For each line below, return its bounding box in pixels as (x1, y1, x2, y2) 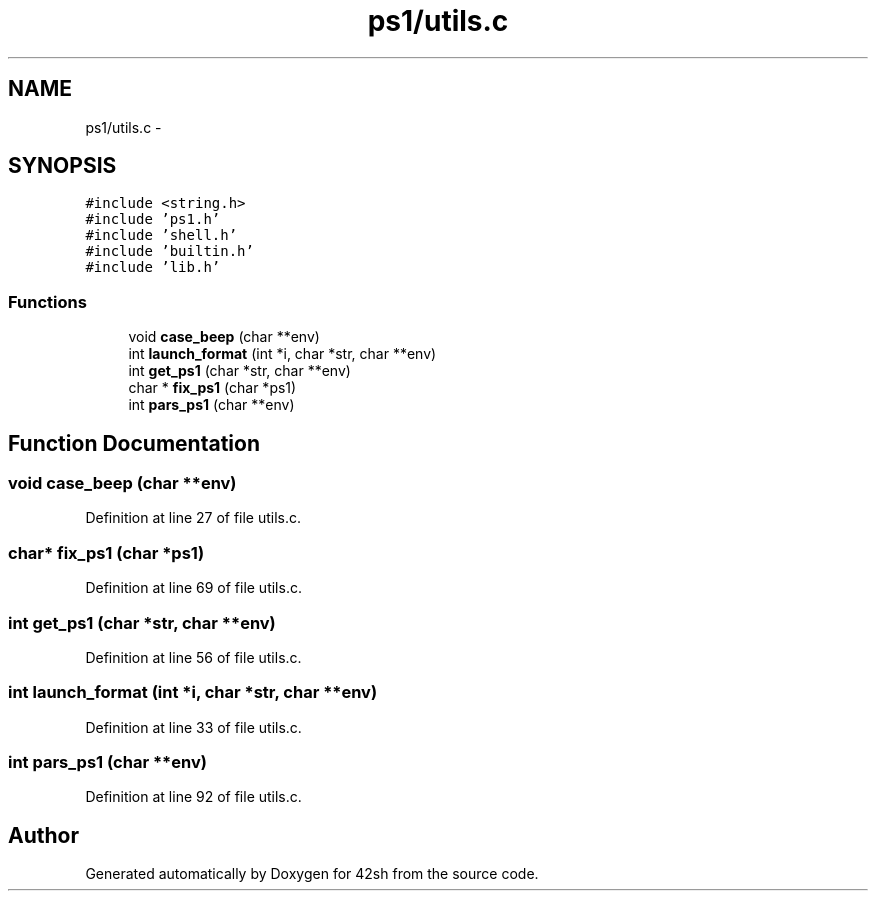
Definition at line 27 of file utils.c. (85, 509, 302, 527)
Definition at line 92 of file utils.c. (85, 788, 302, 806)
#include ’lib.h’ (85, 259, 221, 276)
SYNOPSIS (8, 153, 117, 179)
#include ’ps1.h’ (85, 211, 221, 228)
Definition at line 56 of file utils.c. (85, 648, 302, 666)
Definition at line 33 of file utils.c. (85, 718, 302, 736)
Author (8, 822, 79, 848)
